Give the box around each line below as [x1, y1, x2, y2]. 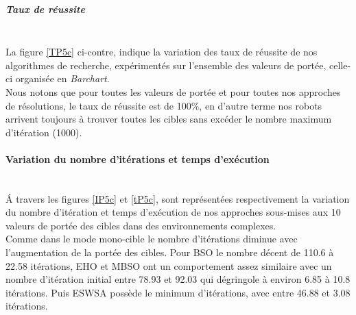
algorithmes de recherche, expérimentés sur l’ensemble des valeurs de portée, [5, 58, 327, 72]
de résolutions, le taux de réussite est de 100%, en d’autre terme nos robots [5, 98, 322, 112]
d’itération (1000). [5, 125, 82, 139]
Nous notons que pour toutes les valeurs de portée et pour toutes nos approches [5, 84, 341, 99]
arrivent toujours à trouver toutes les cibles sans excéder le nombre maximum [5, 112, 332, 126]
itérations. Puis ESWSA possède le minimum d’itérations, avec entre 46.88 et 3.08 [5, 285, 351, 299]
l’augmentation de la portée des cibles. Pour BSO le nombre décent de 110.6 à [5, 245, 334, 260]
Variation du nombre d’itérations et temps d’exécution [5, 151, 270, 166]
